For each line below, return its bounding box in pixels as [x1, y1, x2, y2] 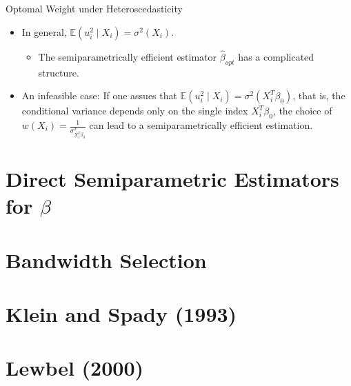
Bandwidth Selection [6, 245, 207, 274]
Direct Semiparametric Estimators [6, 165, 339, 193]
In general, [21, 24, 67, 39]
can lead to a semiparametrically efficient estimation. [89, 118, 313, 132]
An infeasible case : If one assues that [21, 88, 177, 103]
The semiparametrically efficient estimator [38, 49, 217, 63]
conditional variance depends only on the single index [21, 103, 248, 118]
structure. [38, 65, 79, 79]
